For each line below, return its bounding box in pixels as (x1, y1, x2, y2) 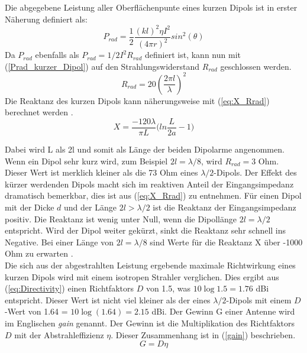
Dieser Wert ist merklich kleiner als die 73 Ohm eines (5, 166, 198, 179)
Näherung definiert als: (5, 12, 88, 25)
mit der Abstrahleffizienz (14, 328, 104, 341)
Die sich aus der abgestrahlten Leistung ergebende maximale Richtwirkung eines (5, 258, 296, 271)
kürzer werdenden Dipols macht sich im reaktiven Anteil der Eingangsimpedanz (5, 177, 294, 190)
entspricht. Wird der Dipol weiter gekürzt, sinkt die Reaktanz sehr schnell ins (5, 224, 286, 237)
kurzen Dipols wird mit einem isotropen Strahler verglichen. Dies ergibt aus (5, 270, 279, 283)
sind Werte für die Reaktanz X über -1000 (150, 235, 303, 248)
